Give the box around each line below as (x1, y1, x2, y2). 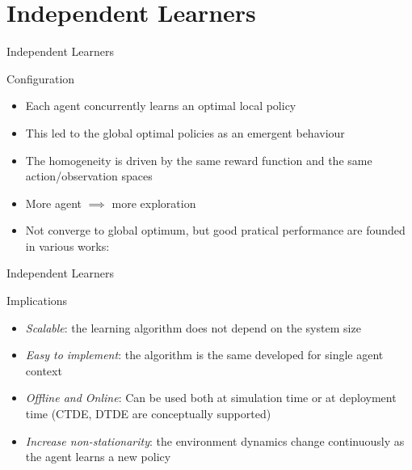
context (25, 362, 62, 379)
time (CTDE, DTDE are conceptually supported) (25, 405, 271, 422)
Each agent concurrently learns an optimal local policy (25, 97, 296, 114)
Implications (6, 292, 68, 309)
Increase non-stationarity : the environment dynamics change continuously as (25, 432, 405, 449)
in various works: (25, 237, 110, 254)
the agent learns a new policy (25, 448, 171, 465)
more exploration (111, 194, 196, 211)
